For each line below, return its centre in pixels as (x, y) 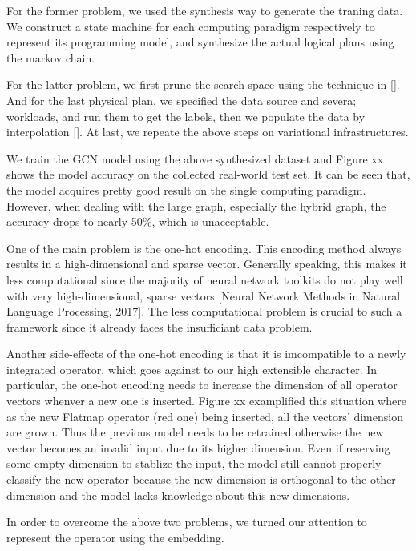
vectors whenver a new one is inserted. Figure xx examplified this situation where (206, 401)
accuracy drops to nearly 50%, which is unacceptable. (138, 221)
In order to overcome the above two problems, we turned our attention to (187, 522)
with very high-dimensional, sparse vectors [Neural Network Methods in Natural (204, 295)
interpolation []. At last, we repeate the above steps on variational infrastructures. (208, 132)
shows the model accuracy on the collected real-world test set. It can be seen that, (208, 174)
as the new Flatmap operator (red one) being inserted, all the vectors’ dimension (205, 416)
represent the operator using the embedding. (115, 537)
